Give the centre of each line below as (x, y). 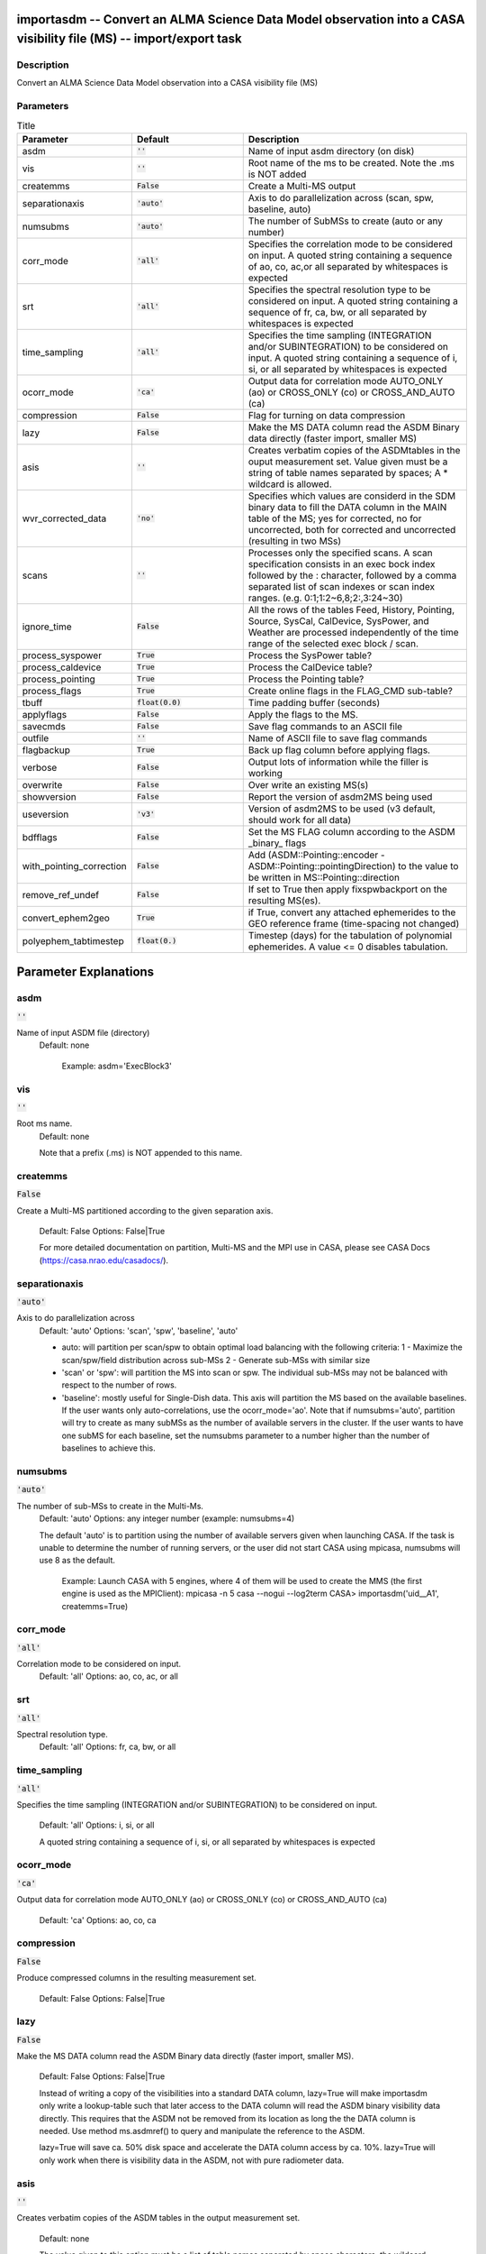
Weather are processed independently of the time (353, 632)
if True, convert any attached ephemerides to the (352, 912)
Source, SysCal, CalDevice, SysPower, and (338, 620)
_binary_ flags (277, 843)
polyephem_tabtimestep (73, 940)
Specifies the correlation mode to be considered (351, 243)
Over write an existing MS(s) (308, 784)
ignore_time (47, 627)
